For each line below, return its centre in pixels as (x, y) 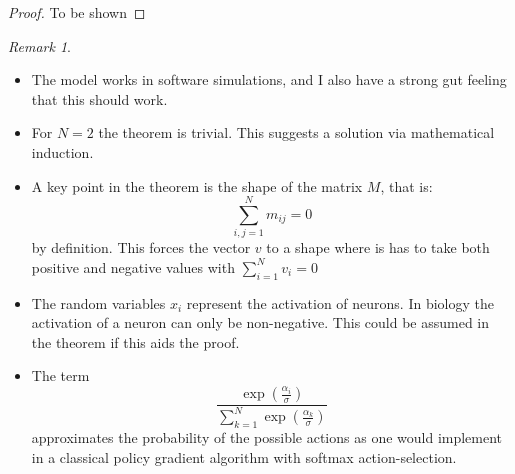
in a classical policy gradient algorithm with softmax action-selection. (244, 456)
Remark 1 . (39, 45)
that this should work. (99, 98)
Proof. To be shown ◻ (77, 12)
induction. (62, 151)
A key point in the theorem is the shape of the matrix (197, 185)
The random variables (98, 302)
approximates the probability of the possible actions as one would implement (267, 437)
